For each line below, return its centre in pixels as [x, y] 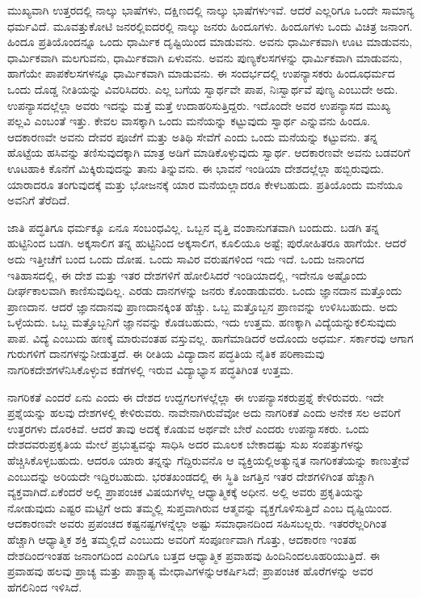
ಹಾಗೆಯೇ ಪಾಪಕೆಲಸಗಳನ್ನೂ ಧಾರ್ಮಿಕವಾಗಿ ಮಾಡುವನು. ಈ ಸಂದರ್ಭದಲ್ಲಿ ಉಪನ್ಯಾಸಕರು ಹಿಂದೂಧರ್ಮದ [201, 73]
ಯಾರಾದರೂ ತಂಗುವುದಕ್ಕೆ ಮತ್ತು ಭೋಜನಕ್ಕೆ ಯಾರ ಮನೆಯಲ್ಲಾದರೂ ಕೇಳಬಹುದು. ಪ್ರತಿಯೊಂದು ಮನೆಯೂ [205, 184]
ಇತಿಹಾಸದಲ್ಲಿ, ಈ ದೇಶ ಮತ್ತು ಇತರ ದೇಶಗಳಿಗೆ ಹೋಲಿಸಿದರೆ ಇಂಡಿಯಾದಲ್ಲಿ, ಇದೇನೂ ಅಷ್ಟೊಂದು [187, 274]
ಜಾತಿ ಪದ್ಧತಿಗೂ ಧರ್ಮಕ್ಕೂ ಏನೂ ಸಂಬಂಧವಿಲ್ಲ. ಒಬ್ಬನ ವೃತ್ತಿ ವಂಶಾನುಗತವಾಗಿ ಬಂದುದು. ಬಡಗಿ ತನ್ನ [194, 227]
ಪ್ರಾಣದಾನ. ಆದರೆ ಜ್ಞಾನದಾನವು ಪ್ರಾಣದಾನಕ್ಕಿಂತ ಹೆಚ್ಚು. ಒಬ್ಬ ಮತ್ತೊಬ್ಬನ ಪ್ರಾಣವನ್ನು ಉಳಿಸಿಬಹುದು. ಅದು [202, 306]
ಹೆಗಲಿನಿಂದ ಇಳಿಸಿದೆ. [45, 586]
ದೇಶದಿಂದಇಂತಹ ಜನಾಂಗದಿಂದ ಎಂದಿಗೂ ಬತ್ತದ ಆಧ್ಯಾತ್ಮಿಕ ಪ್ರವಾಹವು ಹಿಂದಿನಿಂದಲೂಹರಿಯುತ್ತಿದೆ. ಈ [194, 555]
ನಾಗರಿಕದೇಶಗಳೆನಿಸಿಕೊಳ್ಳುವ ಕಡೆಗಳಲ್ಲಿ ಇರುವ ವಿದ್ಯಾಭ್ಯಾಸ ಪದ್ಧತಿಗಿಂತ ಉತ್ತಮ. [151, 370]
